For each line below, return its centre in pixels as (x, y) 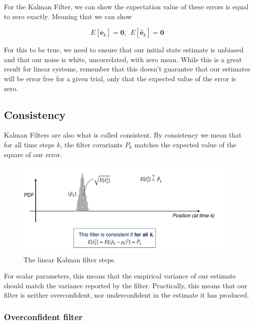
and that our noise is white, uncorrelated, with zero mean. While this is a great (123, 59)
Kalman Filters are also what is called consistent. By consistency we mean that (123, 135)
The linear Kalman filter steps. (70, 259)
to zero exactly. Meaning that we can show (68, 16)
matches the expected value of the (185, 144)
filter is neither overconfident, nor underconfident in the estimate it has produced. (127, 295)
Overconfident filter (43, 316)
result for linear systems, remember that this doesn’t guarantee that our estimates (127, 69)
